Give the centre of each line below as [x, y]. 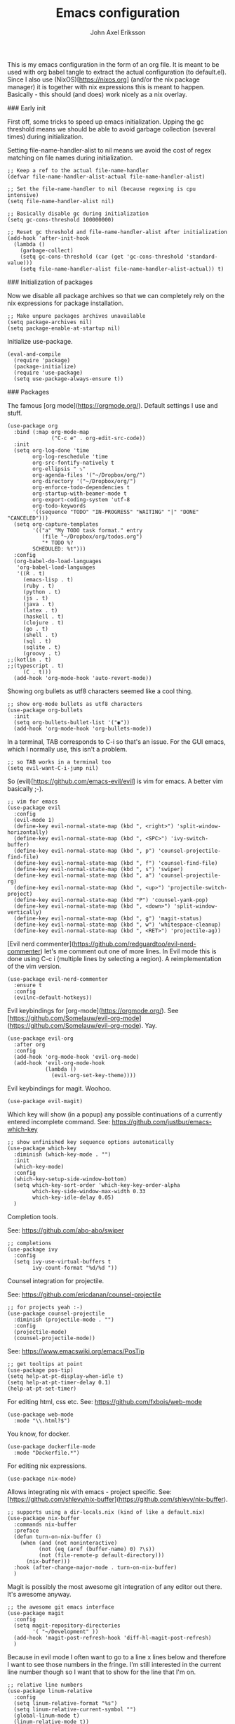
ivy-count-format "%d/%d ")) [75, 1268]
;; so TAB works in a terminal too [59, 762]
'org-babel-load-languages [56, 567]
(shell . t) [40, 635]
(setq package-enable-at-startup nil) [64, 328]
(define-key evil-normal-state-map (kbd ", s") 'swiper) [99, 869]
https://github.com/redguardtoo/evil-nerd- [135, 944]
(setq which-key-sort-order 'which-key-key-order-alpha [97, 1185]
